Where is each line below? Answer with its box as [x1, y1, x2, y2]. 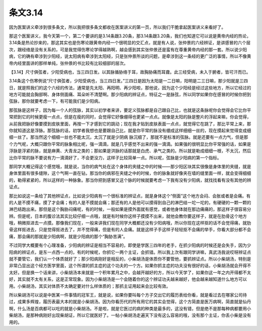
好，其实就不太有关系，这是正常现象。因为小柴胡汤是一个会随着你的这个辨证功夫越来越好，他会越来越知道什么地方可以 [9, 276, 247, 282]
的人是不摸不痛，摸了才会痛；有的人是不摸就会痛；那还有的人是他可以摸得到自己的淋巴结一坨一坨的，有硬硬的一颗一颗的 [9, 199, 251, 205]
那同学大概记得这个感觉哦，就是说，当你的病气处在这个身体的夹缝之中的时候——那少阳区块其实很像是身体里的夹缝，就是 [9, 163, 251, 169]
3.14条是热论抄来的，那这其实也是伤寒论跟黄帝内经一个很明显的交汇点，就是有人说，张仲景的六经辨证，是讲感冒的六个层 [9, 40, 251, 46]
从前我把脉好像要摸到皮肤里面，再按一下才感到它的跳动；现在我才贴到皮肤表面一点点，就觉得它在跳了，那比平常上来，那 [9, 121, 251, 126]
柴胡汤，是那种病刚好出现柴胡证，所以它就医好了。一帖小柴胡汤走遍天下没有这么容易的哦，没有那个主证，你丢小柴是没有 [9, 313, 251, 318]
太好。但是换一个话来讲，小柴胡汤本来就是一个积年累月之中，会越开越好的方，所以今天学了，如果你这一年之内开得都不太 [9, 269, 251, 275]
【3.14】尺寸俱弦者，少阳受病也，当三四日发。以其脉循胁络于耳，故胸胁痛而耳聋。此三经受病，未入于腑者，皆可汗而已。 [9, 69, 251, 75]
